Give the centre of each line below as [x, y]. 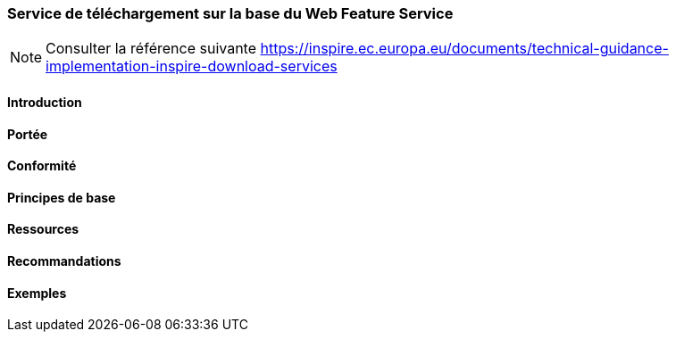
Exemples [37, 293]
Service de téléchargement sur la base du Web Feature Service [230, 13]
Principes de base [62, 197]
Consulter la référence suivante [151, 49]
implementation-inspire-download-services [192, 66]
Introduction [45, 102]
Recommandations [64, 261]
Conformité [42, 166]
